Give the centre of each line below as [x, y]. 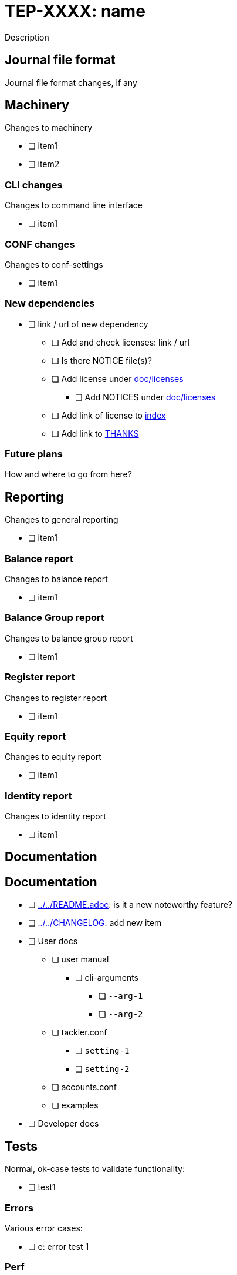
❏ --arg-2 [121, 1014]
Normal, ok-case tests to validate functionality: [95, 1169]
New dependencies [50, 303]
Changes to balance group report [69, 638]
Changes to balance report [56, 579]
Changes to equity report [53, 757]
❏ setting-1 [102, 1051]
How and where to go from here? [68, 474]
